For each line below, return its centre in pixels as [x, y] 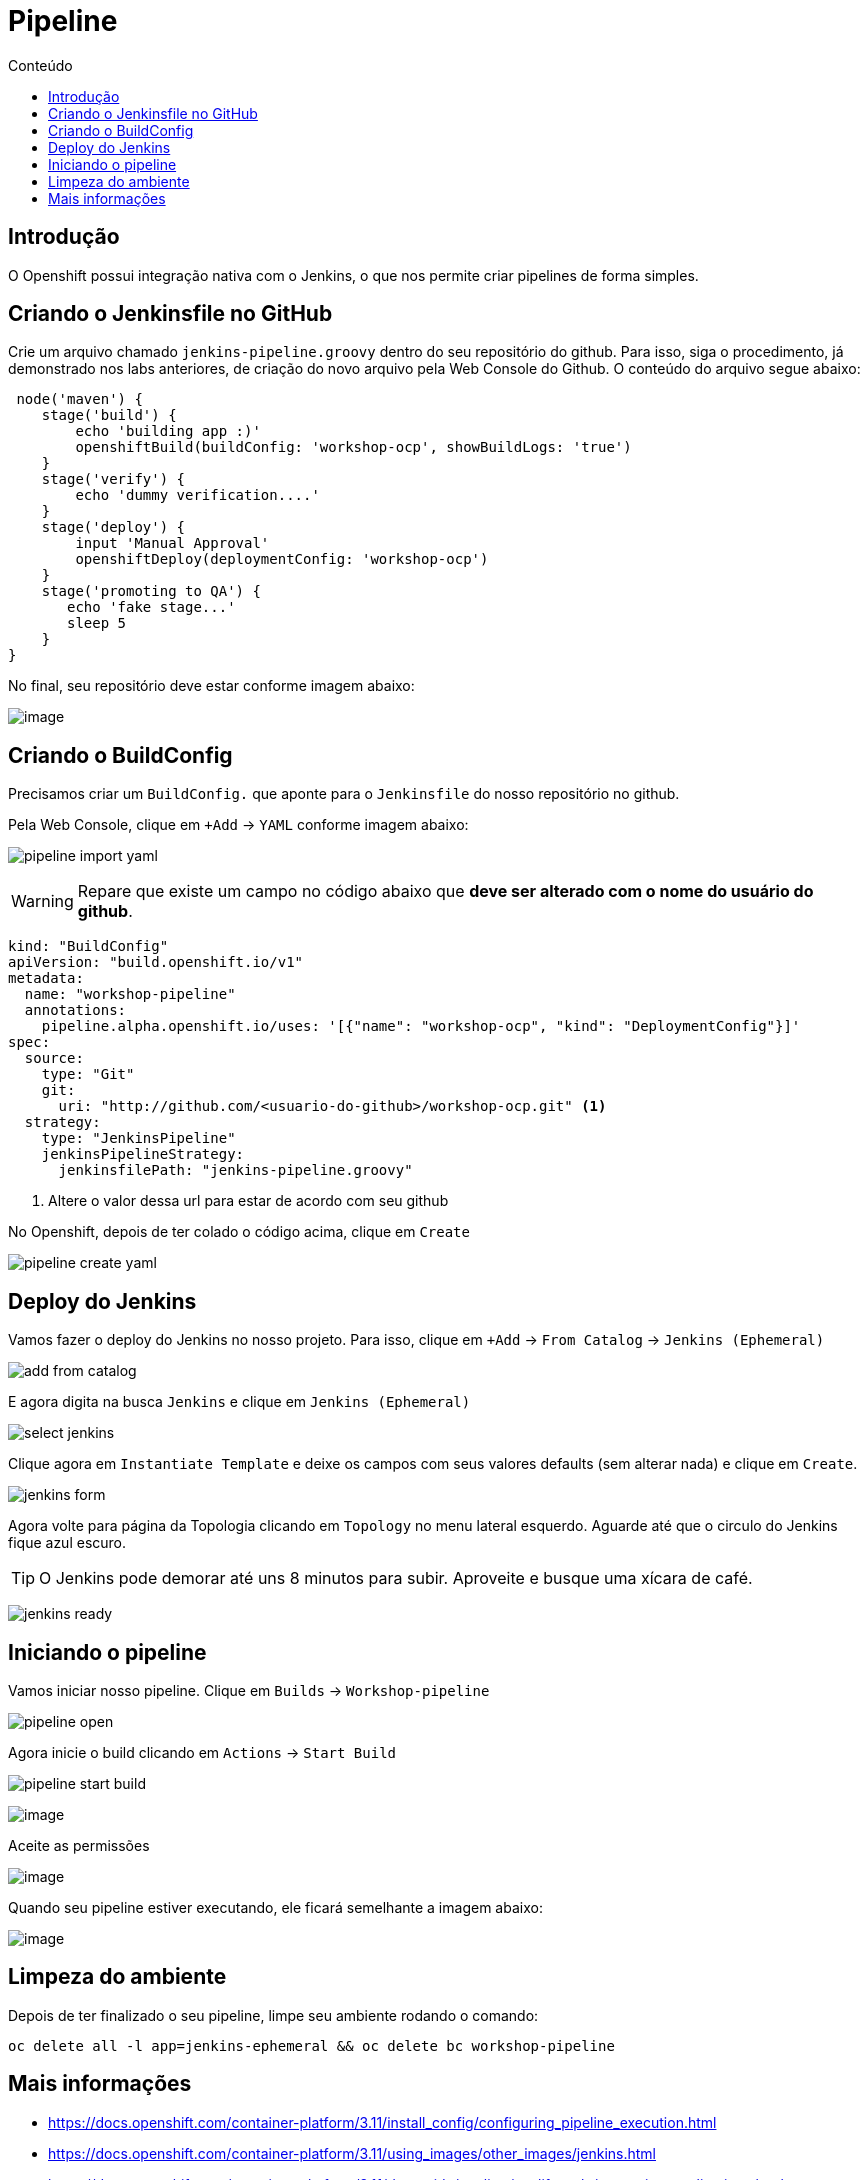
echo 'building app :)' [168, 431]
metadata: [46, 978]
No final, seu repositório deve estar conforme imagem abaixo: [211, 686]
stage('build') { [109, 415]
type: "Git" [88, 1074]
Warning [42, 901]
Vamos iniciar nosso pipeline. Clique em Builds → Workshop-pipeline [249, 1690]
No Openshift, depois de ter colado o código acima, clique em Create [239, 1232]
